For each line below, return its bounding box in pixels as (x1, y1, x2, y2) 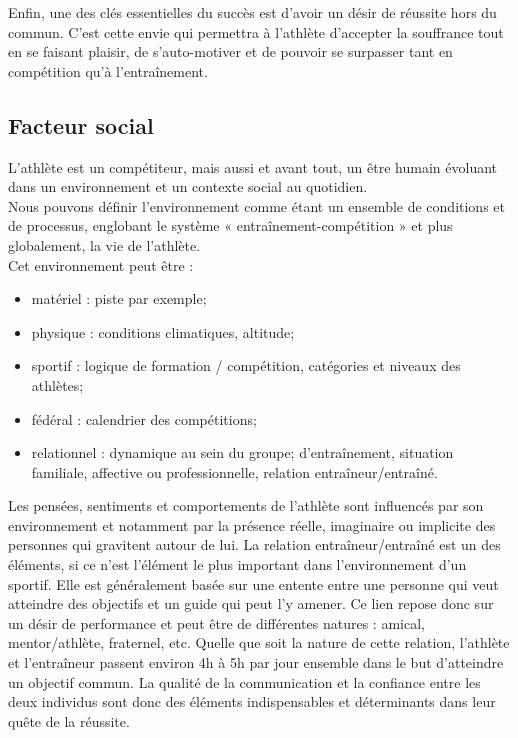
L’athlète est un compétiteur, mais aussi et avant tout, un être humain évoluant (8, 156, 498, 177)
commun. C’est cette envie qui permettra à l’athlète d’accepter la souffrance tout (8, 21, 504, 42)
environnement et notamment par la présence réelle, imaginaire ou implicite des (8, 514, 496, 535)
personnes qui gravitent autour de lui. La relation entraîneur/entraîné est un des (8, 534, 501, 555)
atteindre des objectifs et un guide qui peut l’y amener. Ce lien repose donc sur (8, 593, 494, 614)
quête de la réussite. (8, 710, 130, 731)
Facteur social (8, 109, 154, 140)
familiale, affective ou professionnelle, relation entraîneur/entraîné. (31, 461, 438, 482)
